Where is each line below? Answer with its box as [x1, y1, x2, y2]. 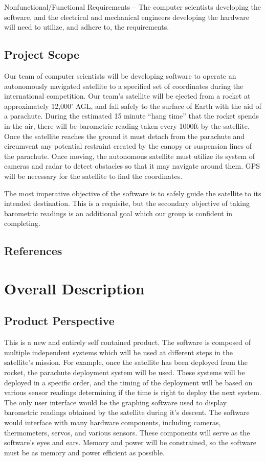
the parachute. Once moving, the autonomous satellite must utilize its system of [4, 150, 255, 161]
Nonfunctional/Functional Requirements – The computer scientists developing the [4, 2, 261, 12]
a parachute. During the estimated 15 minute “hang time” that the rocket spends [4, 110, 259, 121]
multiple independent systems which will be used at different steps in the [4, 347, 233, 357]
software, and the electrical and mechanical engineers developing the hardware [4, 11, 250, 22]
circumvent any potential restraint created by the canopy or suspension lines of [4, 141, 252, 151]
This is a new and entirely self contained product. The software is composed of [4, 337, 251, 348]
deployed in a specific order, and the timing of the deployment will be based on [4, 377, 253, 387]
